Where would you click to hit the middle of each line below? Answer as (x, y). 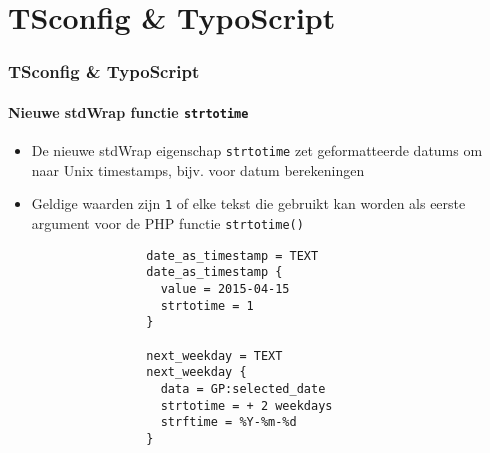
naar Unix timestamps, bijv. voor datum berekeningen (198, 169)
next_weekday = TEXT (214, 355)
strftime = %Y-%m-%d (228, 422)
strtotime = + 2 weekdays (246, 405)
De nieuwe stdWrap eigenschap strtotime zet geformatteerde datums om (257, 150)
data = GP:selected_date (243, 388)
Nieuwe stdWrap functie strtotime (128, 111)
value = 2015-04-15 (225, 288)
